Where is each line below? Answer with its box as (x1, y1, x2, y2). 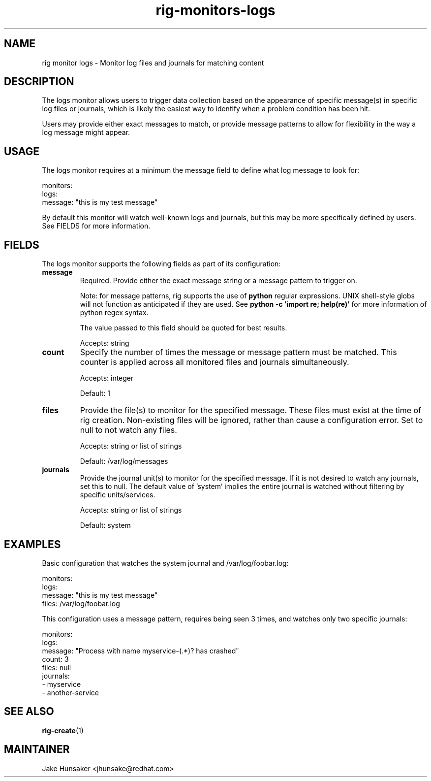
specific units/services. (80, 490, 155, 499)
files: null (42, 663, 71, 672)
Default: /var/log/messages (80, 457, 168, 466)
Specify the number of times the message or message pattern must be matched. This (80, 347, 397, 358)
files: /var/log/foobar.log (42, 599, 120, 608)
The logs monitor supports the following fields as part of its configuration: (42, 260, 281, 268)
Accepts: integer (80, 374, 134, 383)
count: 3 (42, 654, 69, 663)
